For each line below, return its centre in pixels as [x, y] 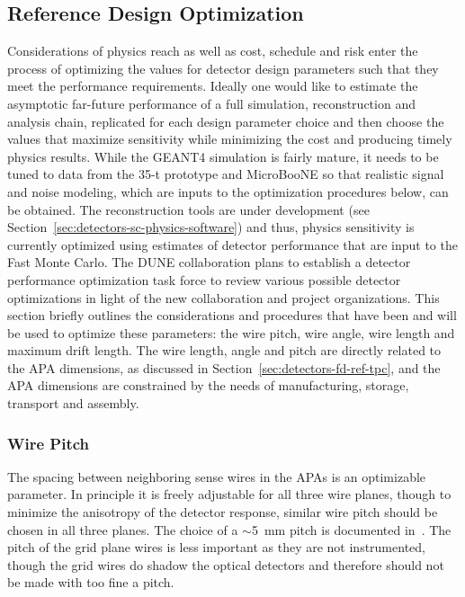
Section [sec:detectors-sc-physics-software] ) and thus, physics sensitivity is [211, 227]
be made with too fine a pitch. [91, 582]
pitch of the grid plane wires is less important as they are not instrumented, [216, 547]
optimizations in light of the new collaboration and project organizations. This [224, 297]
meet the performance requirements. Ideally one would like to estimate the [213, 86]
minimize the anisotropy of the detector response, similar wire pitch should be [223, 512]
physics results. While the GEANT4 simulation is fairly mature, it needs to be [223, 156]
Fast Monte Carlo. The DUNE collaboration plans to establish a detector [209, 262]
